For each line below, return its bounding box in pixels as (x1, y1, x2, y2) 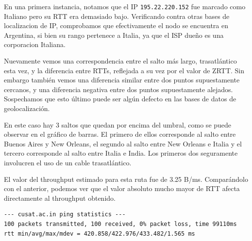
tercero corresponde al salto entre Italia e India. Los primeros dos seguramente (4, 148, 238, 158)
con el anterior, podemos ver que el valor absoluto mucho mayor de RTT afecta (4, 183, 240, 193)
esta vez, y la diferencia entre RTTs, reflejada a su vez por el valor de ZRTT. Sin (4, 65, 245, 75)
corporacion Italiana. (4, 39, 66, 49)
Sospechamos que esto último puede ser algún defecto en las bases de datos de (4, 94, 236, 104)
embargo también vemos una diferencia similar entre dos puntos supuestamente (4, 75, 240, 85)
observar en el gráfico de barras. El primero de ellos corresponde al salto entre (4, 129, 236, 139)
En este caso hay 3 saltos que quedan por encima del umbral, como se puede (4, 119, 232, 129)
